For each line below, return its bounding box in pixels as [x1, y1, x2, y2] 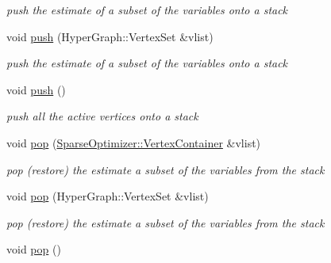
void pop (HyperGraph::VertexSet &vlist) [6, 188, 209, 204]
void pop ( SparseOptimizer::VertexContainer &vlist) [6, 134, 261, 151]
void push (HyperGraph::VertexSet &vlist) [6, 28, 214, 44]
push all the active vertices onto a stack [6, 108, 198, 124]
